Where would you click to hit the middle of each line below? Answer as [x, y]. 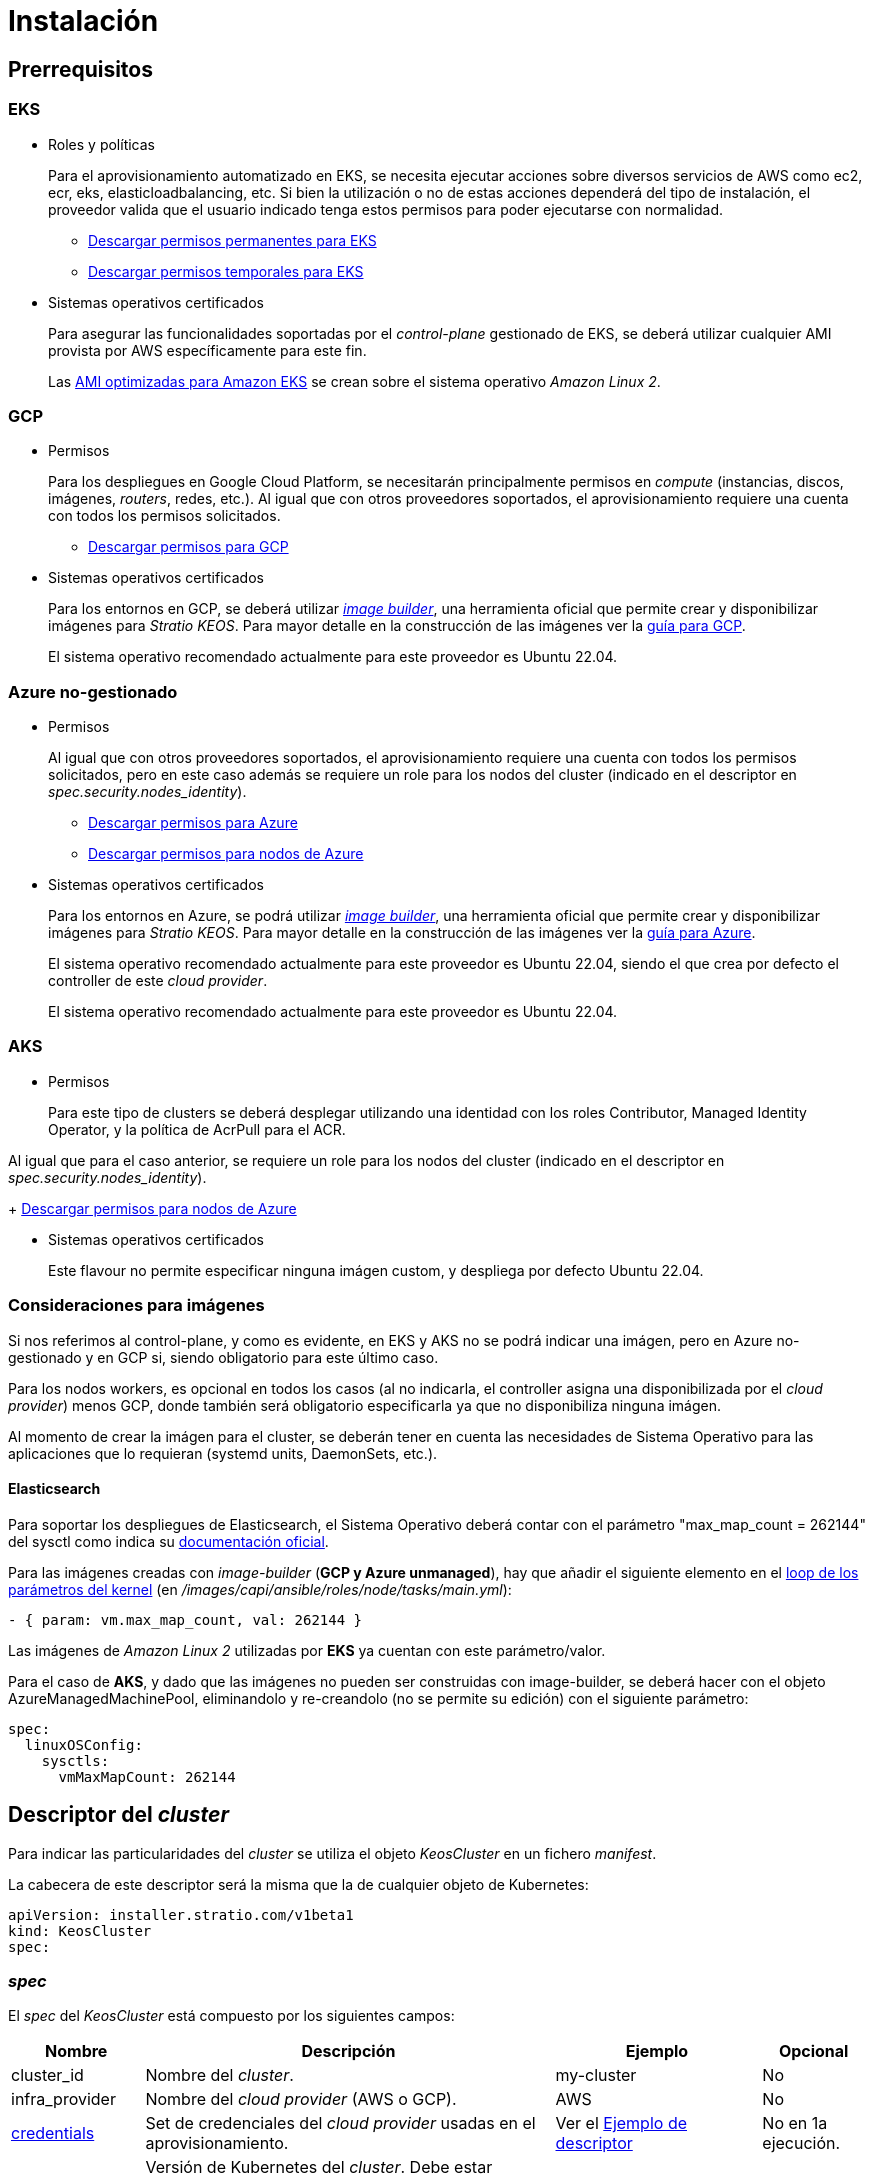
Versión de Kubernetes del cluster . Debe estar [319, 2167]
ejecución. [801, 2143]
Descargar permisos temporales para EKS [226, 271]
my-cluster [596, 2075]
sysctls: [75, 1760]
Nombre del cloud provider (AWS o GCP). [301, 2099]
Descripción [348, 2051]
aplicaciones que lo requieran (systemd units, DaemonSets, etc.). [223, 1453]
